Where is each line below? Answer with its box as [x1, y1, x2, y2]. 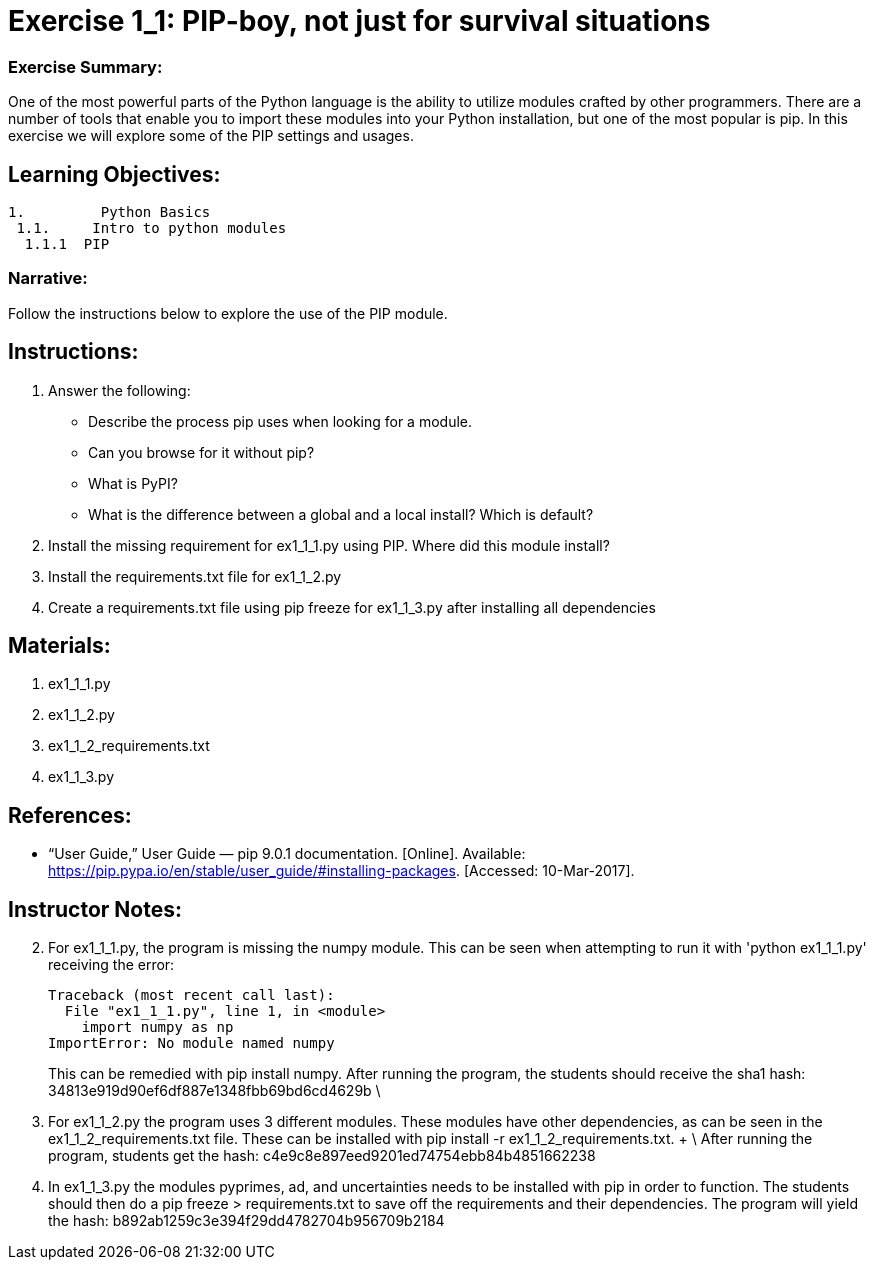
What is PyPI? [88, 474, 178, 492]
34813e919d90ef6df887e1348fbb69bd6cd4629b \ [48, 1082, 381, 1100]
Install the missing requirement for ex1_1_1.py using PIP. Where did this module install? [48, 536, 610, 554]
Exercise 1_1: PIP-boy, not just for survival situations [8, 4, 711, 38]
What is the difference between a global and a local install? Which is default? [88, 505, 594, 523]
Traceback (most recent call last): [48, 987, 335, 1004]
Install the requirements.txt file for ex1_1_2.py [48, 567, 342, 585]
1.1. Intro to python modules [16, 219, 287, 236]
